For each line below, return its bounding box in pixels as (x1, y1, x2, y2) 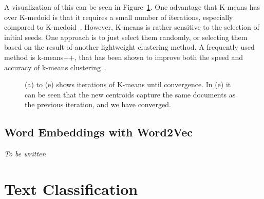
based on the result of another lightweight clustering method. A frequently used (4, 42, 255, 52)
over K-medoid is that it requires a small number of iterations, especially (4, 11, 233, 22)
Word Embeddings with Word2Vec (4, 124, 193, 140)
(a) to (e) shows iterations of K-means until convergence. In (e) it (25, 79, 231, 90)
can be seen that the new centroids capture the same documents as (25, 89, 236, 99)
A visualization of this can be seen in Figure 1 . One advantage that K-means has (4, 2, 260, 12)
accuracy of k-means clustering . (4, 62, 106, 72)
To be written (4, 148, 46, 159)
